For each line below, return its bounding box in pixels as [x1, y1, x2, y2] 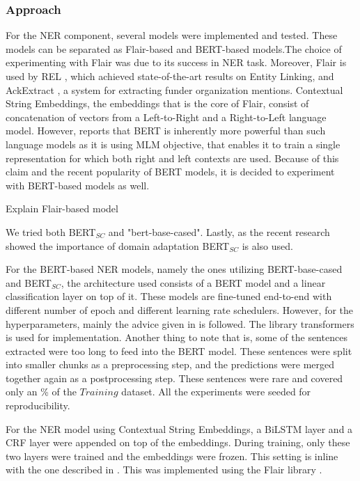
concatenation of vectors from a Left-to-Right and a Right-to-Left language [6, 109, 327, 124]
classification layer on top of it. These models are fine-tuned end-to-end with [6, 289, 332, 303]
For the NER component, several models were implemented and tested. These [6, 28, 338, 42]
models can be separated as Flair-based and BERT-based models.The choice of [6, 41, 342, 56]
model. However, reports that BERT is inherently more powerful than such [6, 123, 326, 138]
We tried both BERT [6, 224, 96, 239]
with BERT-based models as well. [6, 178, 150, 192]
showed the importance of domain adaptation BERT [6, 238, 230, 253]
